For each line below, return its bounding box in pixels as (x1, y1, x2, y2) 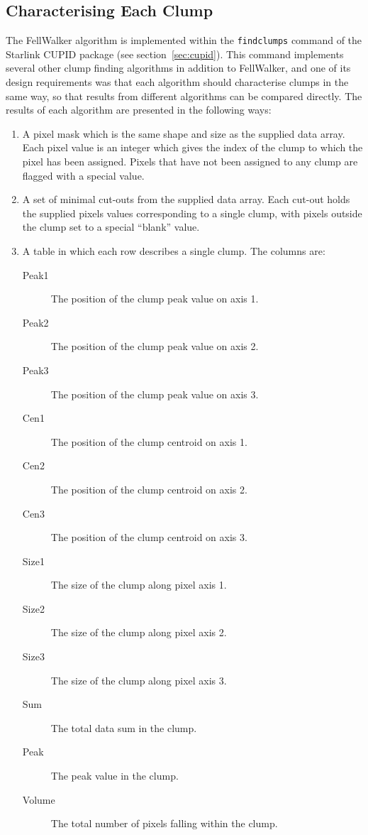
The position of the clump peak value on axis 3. (50, 386, 259, 401)
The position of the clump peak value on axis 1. (50, 291, 259, 306)
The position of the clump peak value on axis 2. (50, 339, 259, 354)
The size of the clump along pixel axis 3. (50, 672, 227, 687)
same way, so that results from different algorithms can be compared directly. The (6, 88, 362, 103)
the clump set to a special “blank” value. (22, 219, 200, 234)
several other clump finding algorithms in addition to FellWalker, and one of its (6, 60, 351, 75)
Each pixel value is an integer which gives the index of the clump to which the (22, 140, 363, 155)
